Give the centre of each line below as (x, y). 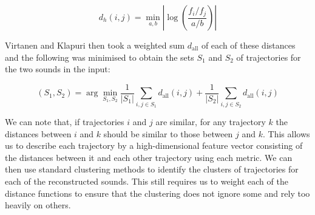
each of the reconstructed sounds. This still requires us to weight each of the (147, 181)
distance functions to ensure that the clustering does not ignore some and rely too (157, 193)
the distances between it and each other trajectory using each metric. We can (149, 157)
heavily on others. (38, 205)
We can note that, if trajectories (65, 121)
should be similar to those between (168, 133)
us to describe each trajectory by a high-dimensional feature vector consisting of (154, 145)
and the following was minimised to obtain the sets (100, 57)
